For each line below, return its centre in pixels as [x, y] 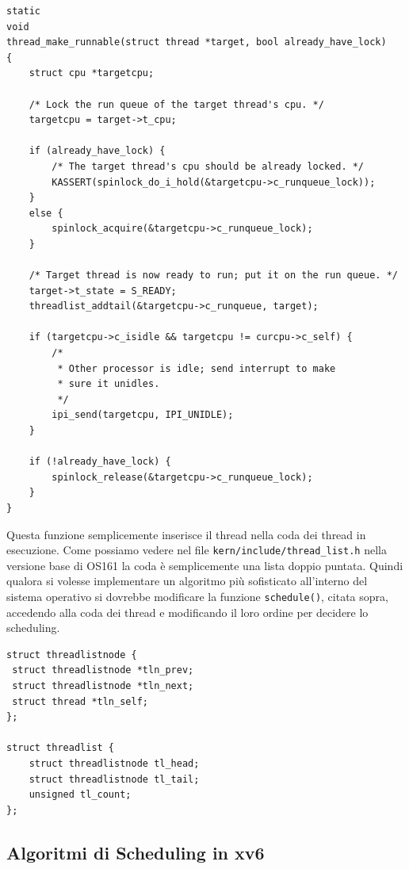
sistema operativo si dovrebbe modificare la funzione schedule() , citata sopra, [197, 597]
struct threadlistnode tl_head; [114, 764]
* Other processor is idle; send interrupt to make [197, 368]
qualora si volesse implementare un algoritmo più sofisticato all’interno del [187, 581]
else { [46, 213]
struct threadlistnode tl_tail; [114, 779]
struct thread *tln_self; [80, 701]
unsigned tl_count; [80, 795]
